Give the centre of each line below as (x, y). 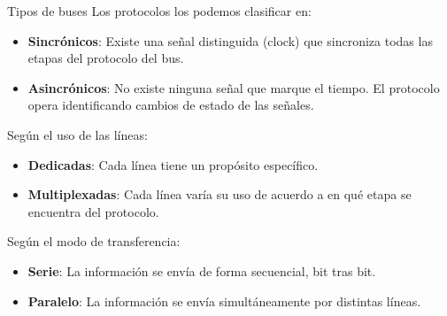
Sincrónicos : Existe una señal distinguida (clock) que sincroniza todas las (230, 40)
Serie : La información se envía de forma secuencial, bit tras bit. (202, 270)
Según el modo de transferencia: (94, 241)
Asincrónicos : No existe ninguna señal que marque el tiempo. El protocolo (234, 87)
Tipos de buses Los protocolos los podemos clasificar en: (159, 11)
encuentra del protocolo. (93, 211)
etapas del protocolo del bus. (106, 58)
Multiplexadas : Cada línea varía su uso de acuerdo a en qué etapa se (220, 194)
